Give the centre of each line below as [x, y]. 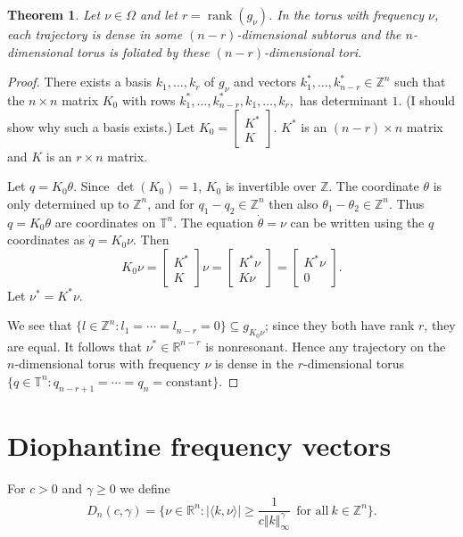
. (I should [427, 99]
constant [189, 382]
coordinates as [46, 240]
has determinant [343, 99]
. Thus [406, 203]
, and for [171, 203]
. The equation [214, 222]
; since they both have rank [340, 325]
